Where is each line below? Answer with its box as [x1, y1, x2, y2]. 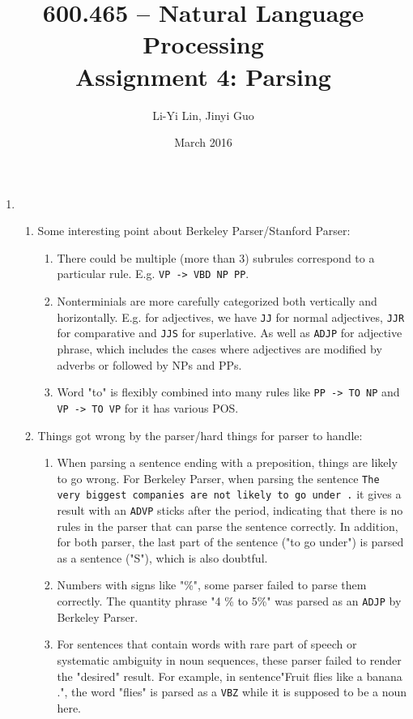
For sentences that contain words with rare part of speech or [57, 636, 357, 653]
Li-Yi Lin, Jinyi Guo [152, 106, 254, 123]
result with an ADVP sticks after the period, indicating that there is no [57, 502, 403, 519]
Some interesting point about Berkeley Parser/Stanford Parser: [37, 222, 351, 239]
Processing [143, 28, 264, 61]
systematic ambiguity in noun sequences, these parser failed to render [57, 651, 402, 668]
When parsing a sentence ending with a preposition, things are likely [57, 454, 398, 471]
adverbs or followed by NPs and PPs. [57, 356, 242, 373]
